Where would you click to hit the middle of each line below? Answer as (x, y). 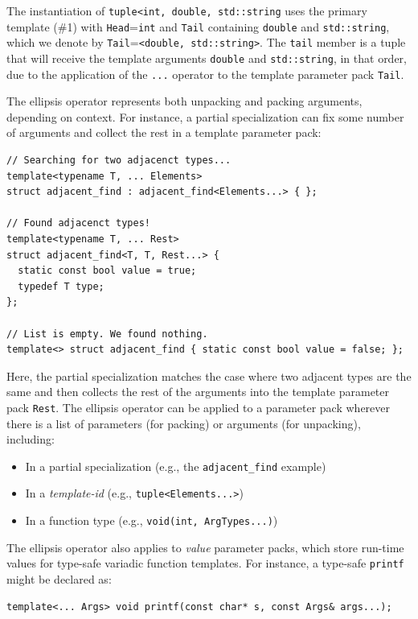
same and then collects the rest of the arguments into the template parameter (198, 392)
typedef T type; (61, 286)
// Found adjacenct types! (78, 223)
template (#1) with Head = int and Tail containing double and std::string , (198, 26)
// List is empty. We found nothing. (107, 334)
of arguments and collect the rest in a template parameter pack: (164, 132)
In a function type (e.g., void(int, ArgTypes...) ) (152, 520)
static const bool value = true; (107, 271)
